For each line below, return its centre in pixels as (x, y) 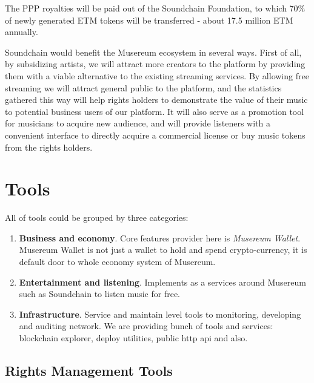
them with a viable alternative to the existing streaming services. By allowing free (157, 75)
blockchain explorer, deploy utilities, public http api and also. (133, 338)
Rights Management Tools (89, 370)
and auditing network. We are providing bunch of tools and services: (146, 326)
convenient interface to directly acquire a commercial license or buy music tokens (155, 135)
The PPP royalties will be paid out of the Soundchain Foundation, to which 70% (155, 8)
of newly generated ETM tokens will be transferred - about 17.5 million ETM (149, 20)
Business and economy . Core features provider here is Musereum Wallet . (160, 237)
